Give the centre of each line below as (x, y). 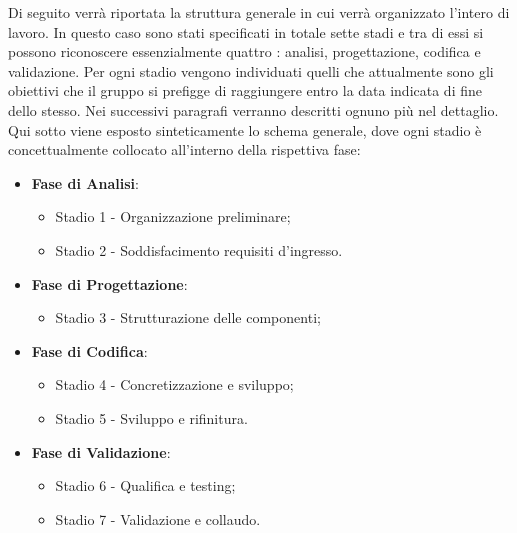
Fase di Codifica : (89, 350)
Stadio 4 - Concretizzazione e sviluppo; (174, 384)
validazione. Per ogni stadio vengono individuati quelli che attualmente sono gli (251, 70)
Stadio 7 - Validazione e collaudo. (158, 518)
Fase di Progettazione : (109, 283)
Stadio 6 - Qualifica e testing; (145, 485)
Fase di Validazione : (101, 451)
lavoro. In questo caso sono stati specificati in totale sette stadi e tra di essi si (246, 31)
